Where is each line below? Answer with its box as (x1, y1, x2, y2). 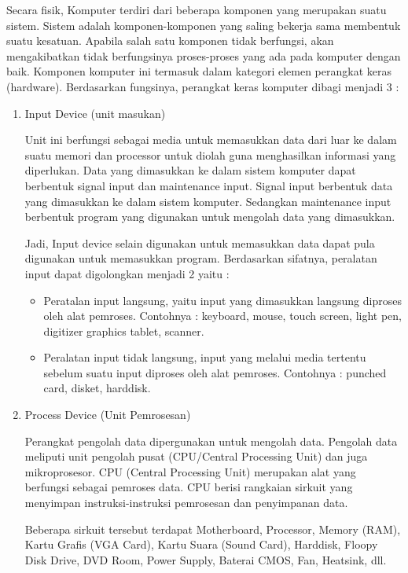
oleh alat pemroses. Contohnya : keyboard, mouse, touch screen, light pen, (43, 307, 402, 324)
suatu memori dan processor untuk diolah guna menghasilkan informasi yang (24, 146, 396, 163)
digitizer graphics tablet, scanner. (43, 322, 204, 339)
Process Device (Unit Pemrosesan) (24, 406, 191, 423)
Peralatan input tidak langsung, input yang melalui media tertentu (43, 349, 366, 365)
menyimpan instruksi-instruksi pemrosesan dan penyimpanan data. (24, 494, 348, 511)
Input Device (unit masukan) (24, 105, 166, 121)
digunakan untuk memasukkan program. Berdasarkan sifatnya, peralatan (24, 250, 377, 266)
